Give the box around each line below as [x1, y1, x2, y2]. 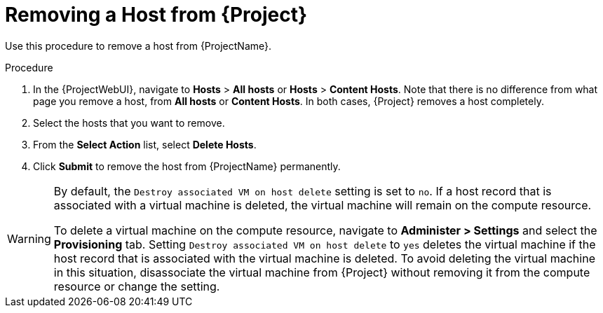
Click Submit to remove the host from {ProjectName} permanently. [33, 160, 341, 172]
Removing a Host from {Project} [5, 3, 308, 27]
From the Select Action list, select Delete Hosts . [33, 138, 257, 151]
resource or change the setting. [53, 279, 220, 293]
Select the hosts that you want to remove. [33, 116, 225, 129]
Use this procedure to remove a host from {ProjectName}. [5, 39, 272, 52]
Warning [7, 231, 51, 246]
